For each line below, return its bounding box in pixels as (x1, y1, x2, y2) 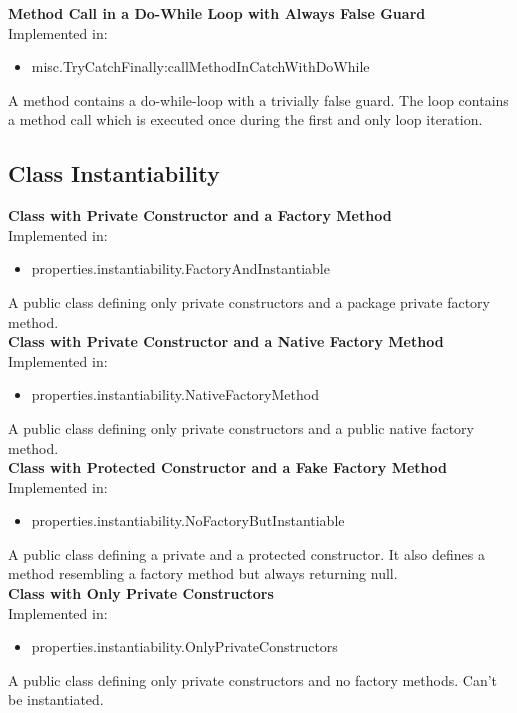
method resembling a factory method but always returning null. (8, 563, 398, 584)
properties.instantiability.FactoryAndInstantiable (31, 258, 330, 279)
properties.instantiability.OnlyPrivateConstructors (31, 636, 338, 657)
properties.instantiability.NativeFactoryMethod (31, 384, 319, 405)
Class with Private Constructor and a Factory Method (8, 205, 392, 226)
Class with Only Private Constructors (8, 583, 274, 604)
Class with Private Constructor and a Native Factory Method (8, 331, 444, 352)
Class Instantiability (8, 158, 220, 189)
